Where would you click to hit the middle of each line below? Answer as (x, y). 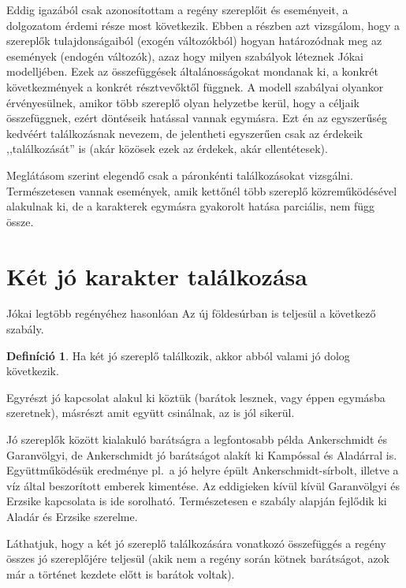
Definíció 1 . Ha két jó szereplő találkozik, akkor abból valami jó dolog (178, 355)
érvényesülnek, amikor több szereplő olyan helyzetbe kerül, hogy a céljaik (183, 102)
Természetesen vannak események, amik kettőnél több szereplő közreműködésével (202, 190)
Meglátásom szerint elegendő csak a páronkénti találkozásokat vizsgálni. (180, 175)
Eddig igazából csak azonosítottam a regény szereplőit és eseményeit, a (177, 9)
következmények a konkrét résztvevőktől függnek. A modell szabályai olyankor (195, 86)
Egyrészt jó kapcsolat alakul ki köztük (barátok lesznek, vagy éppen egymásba (196, 397)
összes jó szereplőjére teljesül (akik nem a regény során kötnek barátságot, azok (198, 558)
